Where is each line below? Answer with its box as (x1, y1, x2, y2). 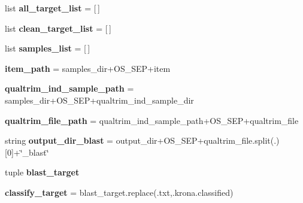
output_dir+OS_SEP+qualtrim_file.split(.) (116, 134, 280, 147)
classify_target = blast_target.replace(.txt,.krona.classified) (5, 186, 234, 198)
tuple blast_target (5, 166, 80, 178)
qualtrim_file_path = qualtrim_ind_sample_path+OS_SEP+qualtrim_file (5, 114, 299, 126)
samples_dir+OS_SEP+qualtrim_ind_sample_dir (5, 93, 194, 106)
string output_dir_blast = (5, 134, 113, 147)
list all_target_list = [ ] (5, 2, 100, 14)
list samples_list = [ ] (5, 42, 90, 54)
